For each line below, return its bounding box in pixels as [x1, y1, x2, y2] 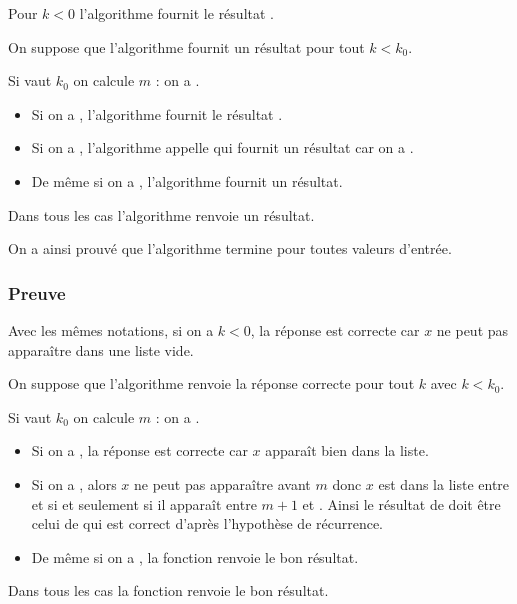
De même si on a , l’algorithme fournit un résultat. [31, 170, 343, 191]
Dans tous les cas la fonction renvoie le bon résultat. [8, 580, 329, 601]
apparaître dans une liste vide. [8, 339, 194, 360]
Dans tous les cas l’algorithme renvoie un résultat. [8, 204, 315, 225]
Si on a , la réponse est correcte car [31, 440, 248, 461]
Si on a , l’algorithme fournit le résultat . [31, 103, 283, 124]
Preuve [8, 280, 66, 305]
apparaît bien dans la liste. [265, 440, 429, 461]
